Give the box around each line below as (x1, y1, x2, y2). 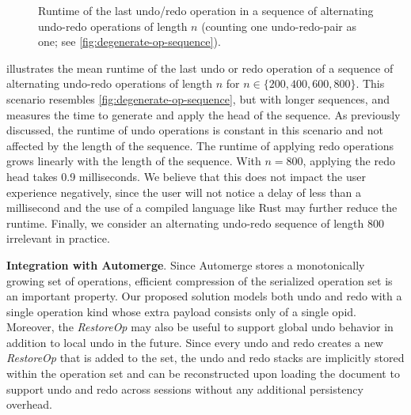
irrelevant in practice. (6, 230, 110, 247)
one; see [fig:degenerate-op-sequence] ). (38, 33, 221, 50)
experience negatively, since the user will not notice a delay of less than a (6, 183, 361, 200)
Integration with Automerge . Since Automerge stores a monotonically (6, 256, 365, 273)
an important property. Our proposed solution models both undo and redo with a (6, 288, 402, 304)
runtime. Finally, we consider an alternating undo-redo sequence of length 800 (6, 214, 384, 231)
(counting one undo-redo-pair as (201, 17, 356, 34)
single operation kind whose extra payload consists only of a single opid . (6, 303, 356, 319)
